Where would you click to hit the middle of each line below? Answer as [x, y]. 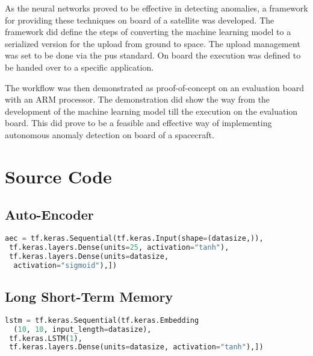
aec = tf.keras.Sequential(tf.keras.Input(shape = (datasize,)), [134, 239]
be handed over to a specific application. [79, 67]
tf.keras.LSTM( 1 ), [46, 338]
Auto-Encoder [49, 215]
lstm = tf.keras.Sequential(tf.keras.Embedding [102, 320]
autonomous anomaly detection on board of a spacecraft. [110, 134]
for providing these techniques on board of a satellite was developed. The [140, 20]
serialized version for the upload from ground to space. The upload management [153, 43]
